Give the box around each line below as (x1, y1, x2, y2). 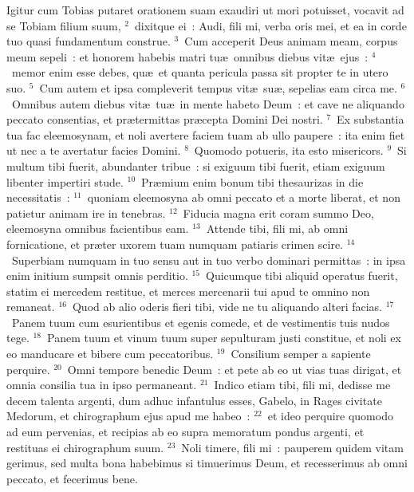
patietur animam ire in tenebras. (6, 204, 166, 221)
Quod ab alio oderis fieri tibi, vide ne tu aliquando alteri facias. (72, 298, 383, 315)
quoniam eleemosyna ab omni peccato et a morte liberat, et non (87, 189, 400, 206)
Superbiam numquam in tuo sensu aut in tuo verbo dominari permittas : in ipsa (11, 251, 406, 268)
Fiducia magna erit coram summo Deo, (183, 204, 374, 221)
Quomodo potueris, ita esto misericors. (194, 142, 384, 159)
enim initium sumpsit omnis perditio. (6, 267, 188, 284)
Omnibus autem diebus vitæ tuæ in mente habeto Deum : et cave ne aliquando (11, 95, 404, 112)
